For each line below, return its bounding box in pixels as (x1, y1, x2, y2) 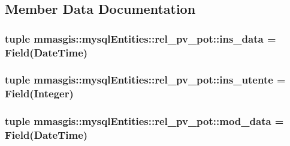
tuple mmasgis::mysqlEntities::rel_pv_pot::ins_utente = (5, 72, 286, 87)
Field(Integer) (5, 86, 74, 101)
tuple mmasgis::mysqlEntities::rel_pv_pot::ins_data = (5, 31, 276, 46)
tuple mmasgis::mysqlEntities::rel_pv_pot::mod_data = (5, 114, 284, 129)
